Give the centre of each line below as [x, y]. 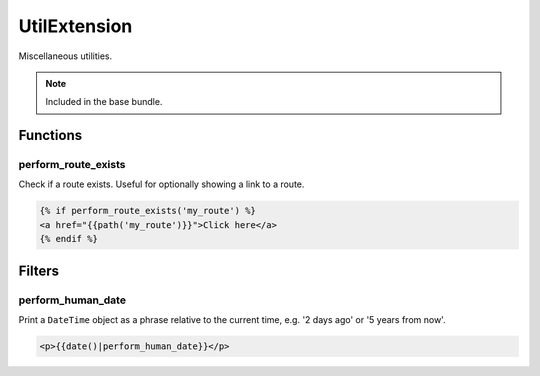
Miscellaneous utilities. [65, 56]
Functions [50, 135]
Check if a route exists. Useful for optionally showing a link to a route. [161, 184]
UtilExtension [75, 26]
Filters [39, 270]
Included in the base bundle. [104, 102]
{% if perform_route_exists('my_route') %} [148, 211]
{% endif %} [69, 239]
